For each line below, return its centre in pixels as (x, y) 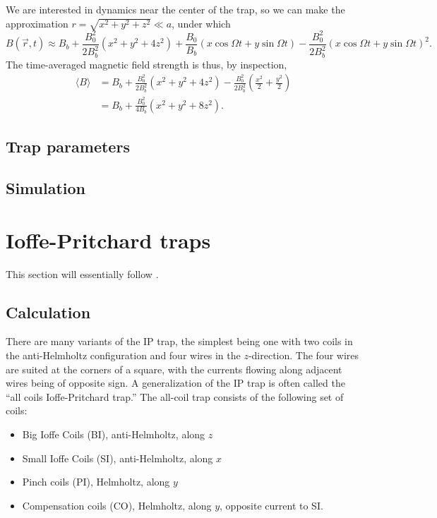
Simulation (46, 188)
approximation (37, 23)
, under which (201, 23)
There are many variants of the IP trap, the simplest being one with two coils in (179, 341)
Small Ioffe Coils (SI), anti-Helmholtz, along (118, 458)
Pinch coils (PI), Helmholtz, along (96, 482)
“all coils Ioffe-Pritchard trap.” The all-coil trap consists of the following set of (175, 396)
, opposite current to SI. (271, 505)
